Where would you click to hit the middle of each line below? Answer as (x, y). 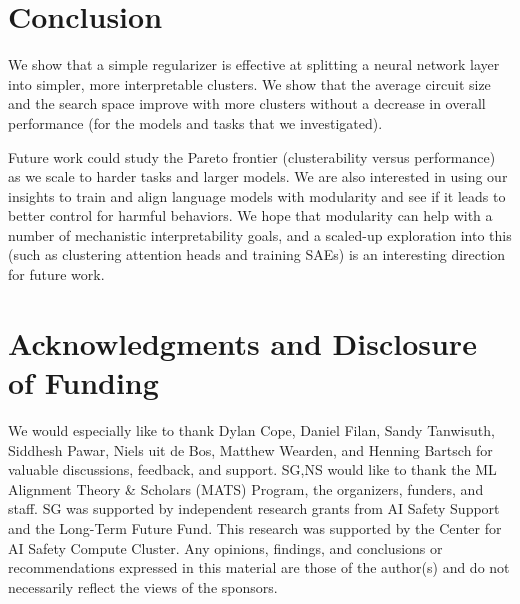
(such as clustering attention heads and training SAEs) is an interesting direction (257, 254)
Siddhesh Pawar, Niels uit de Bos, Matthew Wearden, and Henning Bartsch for (250, 449)
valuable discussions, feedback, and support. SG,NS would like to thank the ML (252, 469)
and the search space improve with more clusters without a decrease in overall (247, 103)
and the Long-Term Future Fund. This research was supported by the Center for (255, 527)
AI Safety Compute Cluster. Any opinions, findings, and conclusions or (225, 547)
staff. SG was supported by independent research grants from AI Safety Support (254, 508)
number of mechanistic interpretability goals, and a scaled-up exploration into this (260, 234)
